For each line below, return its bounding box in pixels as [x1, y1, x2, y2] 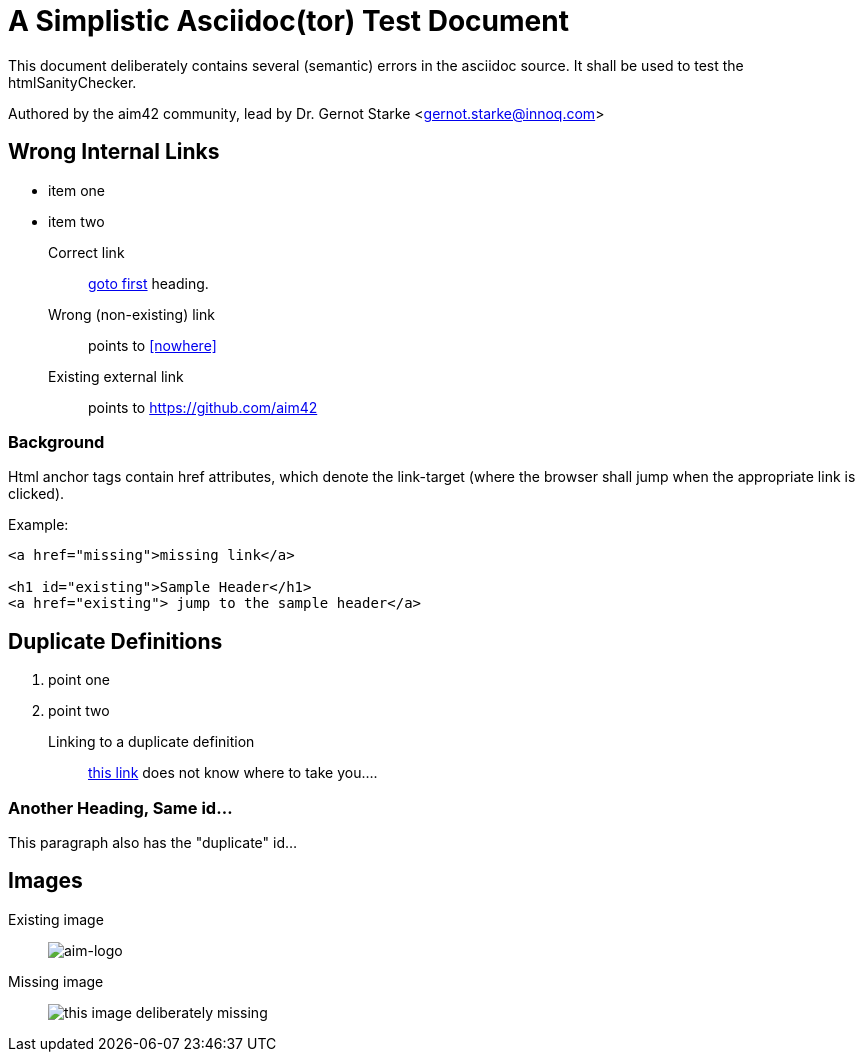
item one [48, 181, 106, 199]
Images [8, 868, 83, 894]
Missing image [8, 972, 104, 990]
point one [48, 671, 110, 689]
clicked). [8, 485, 65, 503]
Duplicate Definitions [8, 628, 223, 654]
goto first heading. [88, 274, 209, 292]
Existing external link [48, 367, 184, 385]
